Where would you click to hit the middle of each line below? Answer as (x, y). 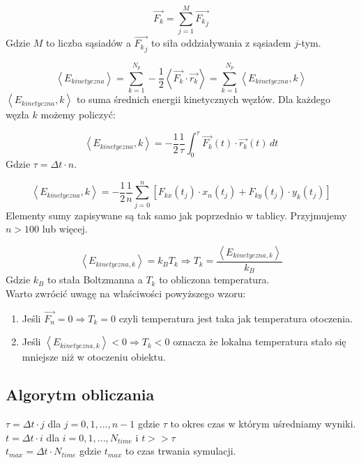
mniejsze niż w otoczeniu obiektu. (94, 357)
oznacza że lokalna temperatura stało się (260, 342)
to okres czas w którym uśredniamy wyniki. (263, 424)
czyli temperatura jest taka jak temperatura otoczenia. (236, 318)
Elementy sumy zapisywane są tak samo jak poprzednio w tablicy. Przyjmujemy (176, 215)
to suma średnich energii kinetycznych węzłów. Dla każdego (203, 99)
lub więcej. (65, 229)
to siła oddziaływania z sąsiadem (221, 43)
